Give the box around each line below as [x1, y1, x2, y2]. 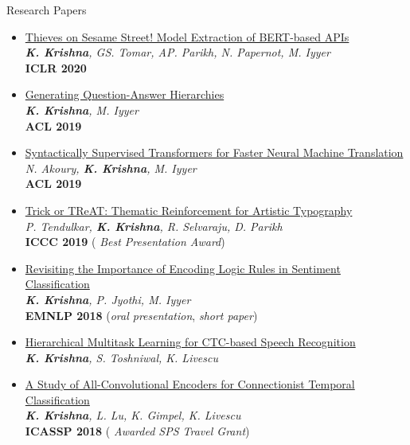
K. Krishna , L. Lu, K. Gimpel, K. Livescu [25, 407, 241, 424]
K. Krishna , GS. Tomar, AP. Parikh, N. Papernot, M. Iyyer [25, 44, 330, 61]
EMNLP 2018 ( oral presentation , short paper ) [25, 306, 258, 323]
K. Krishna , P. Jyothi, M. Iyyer [25, 291, 191, 307]
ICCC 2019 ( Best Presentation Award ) [25, 233, 225, 250]
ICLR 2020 [25, 59, 87, 76]
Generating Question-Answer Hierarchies [25, 86, 225, 103]
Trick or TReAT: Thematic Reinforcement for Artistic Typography [25, 201, 353, 218]
